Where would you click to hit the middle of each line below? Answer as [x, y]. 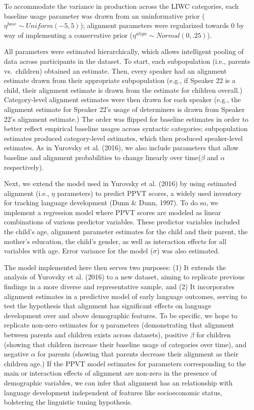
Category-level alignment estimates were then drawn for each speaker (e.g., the [122, 99]
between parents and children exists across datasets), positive [96, 334]
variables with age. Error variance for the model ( [78, 251]
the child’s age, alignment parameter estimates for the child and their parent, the [126, 232]
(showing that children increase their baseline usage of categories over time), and [125, 344]
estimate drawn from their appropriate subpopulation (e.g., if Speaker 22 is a [120, 80]
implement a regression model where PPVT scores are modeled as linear [113, 212]
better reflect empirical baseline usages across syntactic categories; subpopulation [126, 128]
